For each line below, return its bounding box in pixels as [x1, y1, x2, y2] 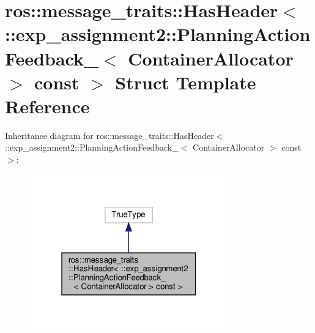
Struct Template [115, 69, 256, 94]
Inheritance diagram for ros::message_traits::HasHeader [5, 129, 214, 141]
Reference [5, 93, 90, 118]
